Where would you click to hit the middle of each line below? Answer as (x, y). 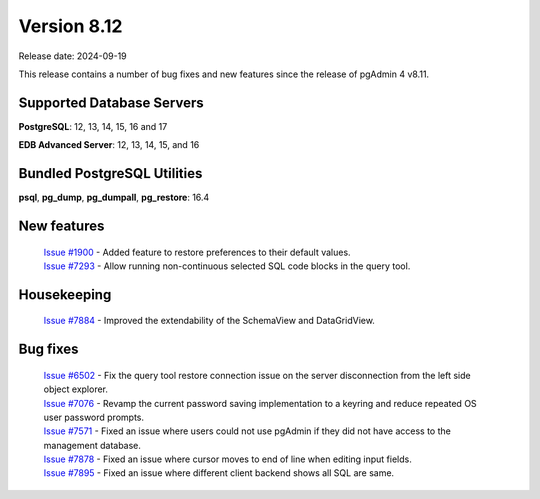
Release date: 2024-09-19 (72, 56)
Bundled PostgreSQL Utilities (110, 173)
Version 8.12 (70, 26)
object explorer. (76, 389)
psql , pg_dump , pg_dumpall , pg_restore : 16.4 (114, 197)
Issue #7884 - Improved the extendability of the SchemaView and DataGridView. (209, 321)
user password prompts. (94, 417)
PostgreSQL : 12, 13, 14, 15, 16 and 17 (93, 126)
